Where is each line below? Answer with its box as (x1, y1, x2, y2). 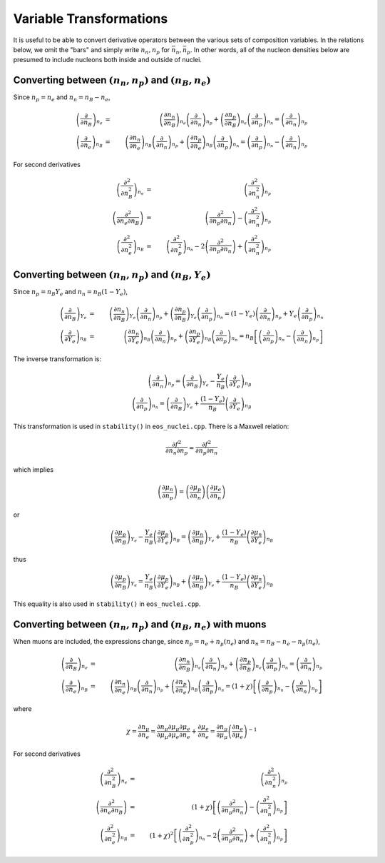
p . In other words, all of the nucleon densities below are (186, 45, 350, 56)
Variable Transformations (13, 11, 168, 26)
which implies (13, 465, 53, 474)
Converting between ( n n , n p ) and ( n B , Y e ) (13, 268, 211, 282)
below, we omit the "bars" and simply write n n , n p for (13, 45, 170, 56)
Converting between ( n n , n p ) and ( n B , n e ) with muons (13, 618, 267, 632)
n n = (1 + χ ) (217, 682, 253, 693)
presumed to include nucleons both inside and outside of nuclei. (13, 56, 202, 64)
